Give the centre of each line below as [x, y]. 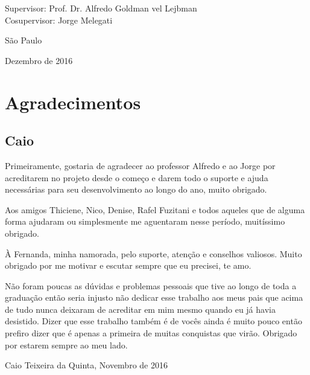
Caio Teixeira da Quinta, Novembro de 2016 [86, 365]
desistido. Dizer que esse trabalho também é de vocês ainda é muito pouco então [153, 321]
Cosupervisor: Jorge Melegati [59, 20]
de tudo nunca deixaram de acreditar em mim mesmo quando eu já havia [140, 309]
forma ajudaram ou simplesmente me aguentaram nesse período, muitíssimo [145, 221]
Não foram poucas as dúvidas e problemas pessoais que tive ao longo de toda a [151, 285]
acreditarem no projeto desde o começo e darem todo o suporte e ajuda [137, 177]
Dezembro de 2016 [39, 60]
